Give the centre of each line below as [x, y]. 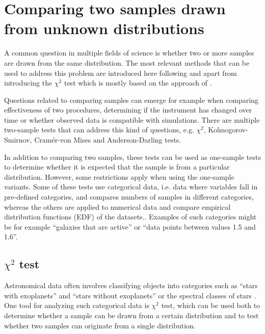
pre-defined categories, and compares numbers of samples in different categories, [129, 197]
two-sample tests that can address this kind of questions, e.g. [99, 130]
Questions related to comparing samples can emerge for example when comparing [131, 100]
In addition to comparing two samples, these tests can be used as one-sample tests [132, 157]
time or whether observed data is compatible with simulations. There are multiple [132, 119]
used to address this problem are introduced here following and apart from [121, 73]
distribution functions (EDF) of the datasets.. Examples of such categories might [130, 217]
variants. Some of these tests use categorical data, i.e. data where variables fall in [131, 187]
